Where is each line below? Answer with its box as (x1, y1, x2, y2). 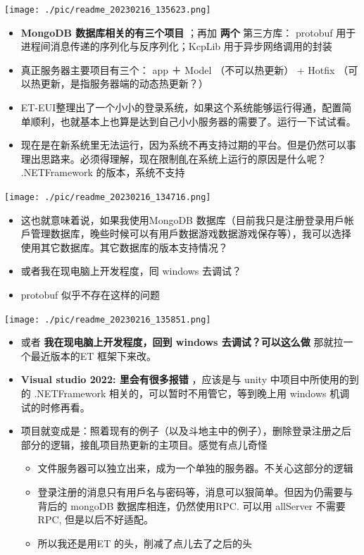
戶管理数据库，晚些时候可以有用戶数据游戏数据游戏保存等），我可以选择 (20, 226, 351, 241)
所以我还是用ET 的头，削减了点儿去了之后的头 (37, 535, 252, 550)
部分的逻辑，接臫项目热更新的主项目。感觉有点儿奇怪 (20, 437, 268, 451)
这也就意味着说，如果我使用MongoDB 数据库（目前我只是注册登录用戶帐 (20, 212, 354, 227)
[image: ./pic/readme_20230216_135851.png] (4, 314, 211, 325)
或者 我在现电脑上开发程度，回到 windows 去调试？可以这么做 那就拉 (20, 335, 344, 349)
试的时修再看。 (20, 399, 90, 414)
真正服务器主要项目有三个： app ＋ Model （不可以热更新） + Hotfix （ (20, 62, 349, 77)
